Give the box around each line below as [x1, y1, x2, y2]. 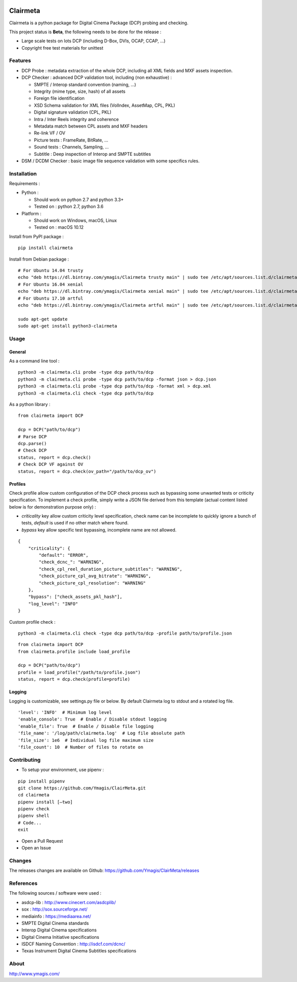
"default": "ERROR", [39, 552, 89, 558]
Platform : [21, 210, 42, 216]
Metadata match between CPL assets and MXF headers [34, 123, 148, 129]
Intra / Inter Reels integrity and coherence [34, 116, 119, 122]
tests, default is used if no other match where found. [21, 520, 129, 526]
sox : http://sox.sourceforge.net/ [21, 906, 88, 913]
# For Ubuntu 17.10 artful [18, 295, 84, 301]
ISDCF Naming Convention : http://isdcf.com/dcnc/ [21, 941, 126, 947]
